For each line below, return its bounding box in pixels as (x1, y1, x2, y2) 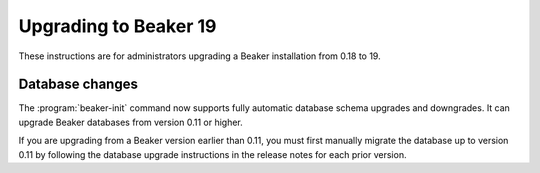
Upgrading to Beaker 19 (18, 15, 217, 37)
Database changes (18, 76, 139, 93)
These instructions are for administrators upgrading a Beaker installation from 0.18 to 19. (18, 50, 381, 62)
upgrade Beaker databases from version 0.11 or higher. (18, 116, 244, 128)
